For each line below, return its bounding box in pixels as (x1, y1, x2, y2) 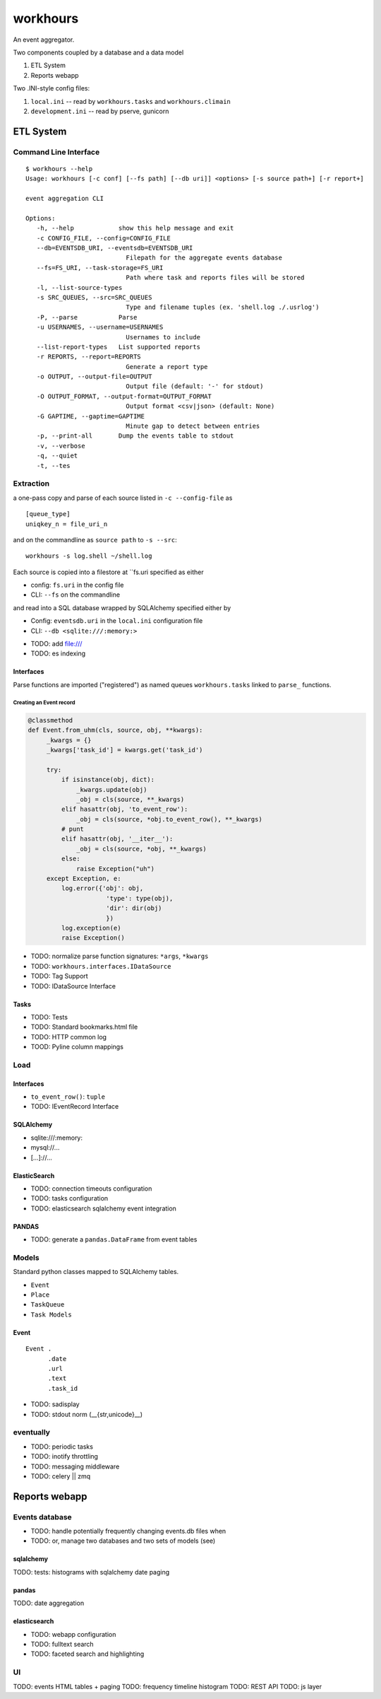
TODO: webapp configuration (30, 1630, 116, 1638)
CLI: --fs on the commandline (30, 590, 120, 599)
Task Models (30, 1310, 72, 1319)
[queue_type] (25, 510, 71, 518)
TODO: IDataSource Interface (30, 981, 116, 990)
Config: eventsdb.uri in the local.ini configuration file (30, 617, 203, 625)
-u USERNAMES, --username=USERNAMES (36, 323, 164, 332)
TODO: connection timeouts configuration (30, 1184, 152, 1193)
